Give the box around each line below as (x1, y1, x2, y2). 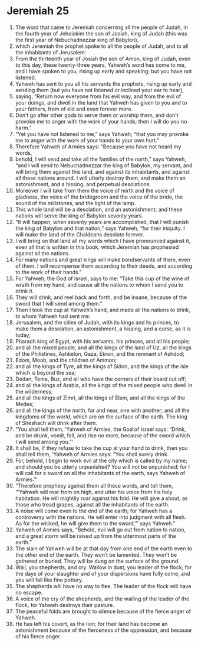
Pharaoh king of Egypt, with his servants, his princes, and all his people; (15, 337, 190, 345)
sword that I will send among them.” (15, 300, 103, 307)
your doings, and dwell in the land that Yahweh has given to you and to (15, 99, 187, 106)
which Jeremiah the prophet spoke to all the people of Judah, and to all (15, 43, 189, 50)
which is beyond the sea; (15, 369, 76, 376)
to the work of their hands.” (15, 268, 82, 275)
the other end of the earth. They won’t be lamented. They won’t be (15, 551, 177, 558)
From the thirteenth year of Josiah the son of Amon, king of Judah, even (15, 55, 191, 62)
